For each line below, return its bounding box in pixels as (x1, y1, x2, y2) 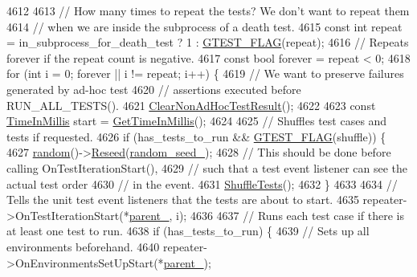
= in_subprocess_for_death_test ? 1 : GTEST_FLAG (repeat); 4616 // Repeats (6, 34, 409, 51)
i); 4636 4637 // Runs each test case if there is (176, 206, 405, 223)
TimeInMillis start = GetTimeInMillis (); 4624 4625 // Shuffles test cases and (6, 112, 387, 129)
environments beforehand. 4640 (6, 238, 160, 255)
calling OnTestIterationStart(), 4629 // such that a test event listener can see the (6, 159, 408, 176)
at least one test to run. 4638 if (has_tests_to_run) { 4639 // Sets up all (6, 222, 370, 239)
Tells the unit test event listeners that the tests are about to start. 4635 (6, 191, 359, 208)
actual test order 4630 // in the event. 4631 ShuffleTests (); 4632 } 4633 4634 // (6, 175, 398, 192)
